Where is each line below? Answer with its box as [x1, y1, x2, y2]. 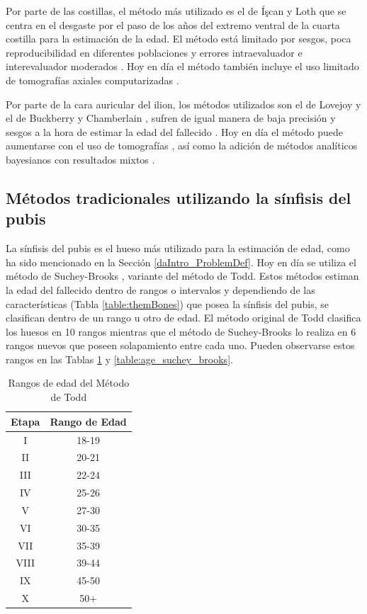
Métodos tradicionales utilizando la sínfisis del [6, 186, 351, 208]
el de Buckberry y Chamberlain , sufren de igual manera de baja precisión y [6, 110, 336, 125]
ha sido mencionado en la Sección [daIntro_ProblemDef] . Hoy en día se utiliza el [6, 254, 356, 269]
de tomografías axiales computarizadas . [6, 72, 179, 87]
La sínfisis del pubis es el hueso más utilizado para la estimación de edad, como [6, 241, 350, 256]
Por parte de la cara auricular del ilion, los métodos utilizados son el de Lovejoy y [6, 96, 361, 111]
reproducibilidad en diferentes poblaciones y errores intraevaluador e [6, 45, 303, 59]
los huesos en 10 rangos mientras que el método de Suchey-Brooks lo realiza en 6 [6, 324, 356, 339]
